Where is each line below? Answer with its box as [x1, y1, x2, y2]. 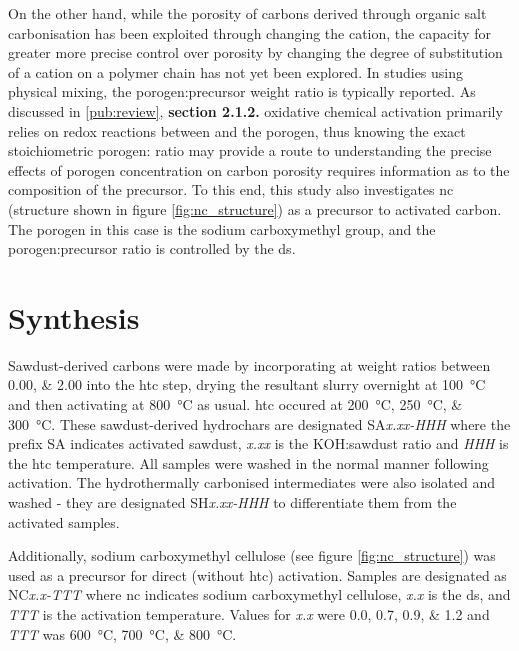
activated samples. [8, 511, 120, 532]
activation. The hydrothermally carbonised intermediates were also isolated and [8, 472, 496, 493]
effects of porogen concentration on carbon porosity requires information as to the [8, 159, 510, 180]
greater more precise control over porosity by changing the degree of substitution [8, 42, 503, 63]
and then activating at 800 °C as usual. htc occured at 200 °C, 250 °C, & [8, 394, 463, 415]
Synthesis [8, 296, 140, 337]
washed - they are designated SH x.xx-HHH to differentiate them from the [8, 492, 457, 512]
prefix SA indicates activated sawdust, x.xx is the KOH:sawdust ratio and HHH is [8, 433, 509, 454]
